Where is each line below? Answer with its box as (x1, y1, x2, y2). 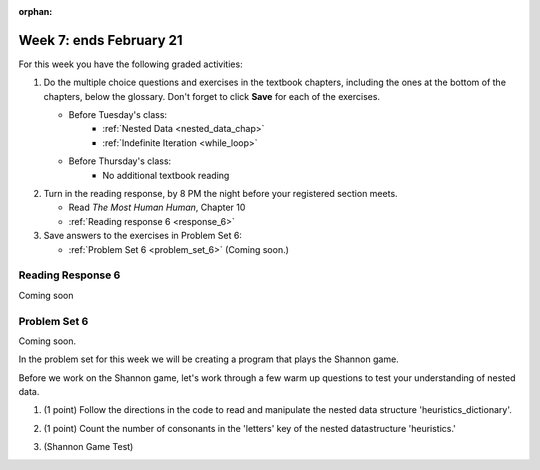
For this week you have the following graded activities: (18, 58, 244, 70)
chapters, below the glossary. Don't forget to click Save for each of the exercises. (43, 90, 380, 102)
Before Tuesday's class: (68, 109, 168, 121)
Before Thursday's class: (68, 155, 172, 167)
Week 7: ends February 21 (18, 31, 184, 49)
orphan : (18, 6, 53, 17)
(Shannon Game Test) (43, 441, 134, 453)
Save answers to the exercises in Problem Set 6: (43, 230, 242, 242)
